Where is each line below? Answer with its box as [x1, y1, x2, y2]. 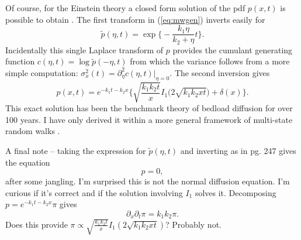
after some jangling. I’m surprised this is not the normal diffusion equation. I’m [5, 175, 290, 187]
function [5, 55, 35, 67]
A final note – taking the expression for [5, 145, 146, 157]
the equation [5, 156, 50, 168]
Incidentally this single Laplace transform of [5, 43, 164, 56]
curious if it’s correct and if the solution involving [5, 186, 183, 198]
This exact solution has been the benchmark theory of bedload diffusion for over [5, 102, 293, 114]
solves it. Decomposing [195, 186, 276, 198]
